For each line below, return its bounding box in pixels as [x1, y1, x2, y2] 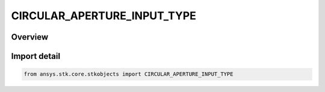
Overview [11, 32, 49, 42]
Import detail [11, 51, 60, 61]
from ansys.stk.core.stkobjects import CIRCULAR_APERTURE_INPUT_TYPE [23, 71, 234, 78]
